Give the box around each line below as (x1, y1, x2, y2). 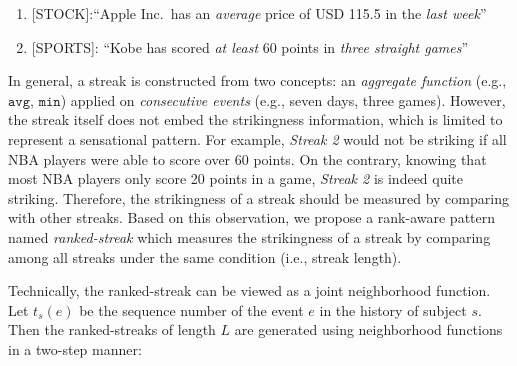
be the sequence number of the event (79, 299, 304, 320)
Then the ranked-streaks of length (8, 319, 216, 340)
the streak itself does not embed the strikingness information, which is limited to (8, 109, 503, 130)
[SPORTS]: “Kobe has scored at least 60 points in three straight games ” (31, 36, 469, 57)
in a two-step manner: (8, 338, 142, 359)
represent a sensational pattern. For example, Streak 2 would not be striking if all (8, 128, 507, 149)
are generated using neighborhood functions (234, 319, 503, 340)
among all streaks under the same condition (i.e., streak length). (8, 246, 402, 267)
